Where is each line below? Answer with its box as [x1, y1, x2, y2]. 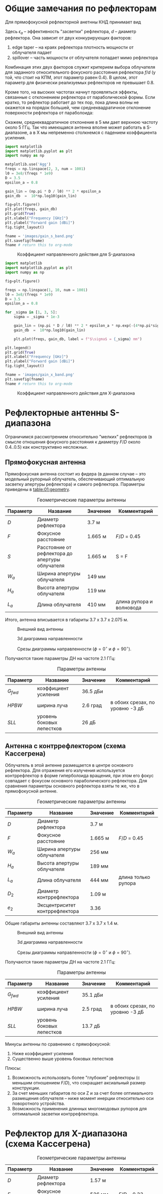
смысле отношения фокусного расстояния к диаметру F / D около [5, 439, 141, 445]
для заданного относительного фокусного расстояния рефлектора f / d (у [5, 69, 156, 75]
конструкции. [12, 1085, 40, 1091]
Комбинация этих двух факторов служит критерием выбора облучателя [5, 64, 155, 70]
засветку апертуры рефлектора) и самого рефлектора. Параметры [5, 481, 145, 487]
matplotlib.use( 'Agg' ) [5, 162, 51, 167]
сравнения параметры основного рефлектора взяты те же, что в [5, 783, 140, 789]
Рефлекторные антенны [5, 407, 108, 418]
